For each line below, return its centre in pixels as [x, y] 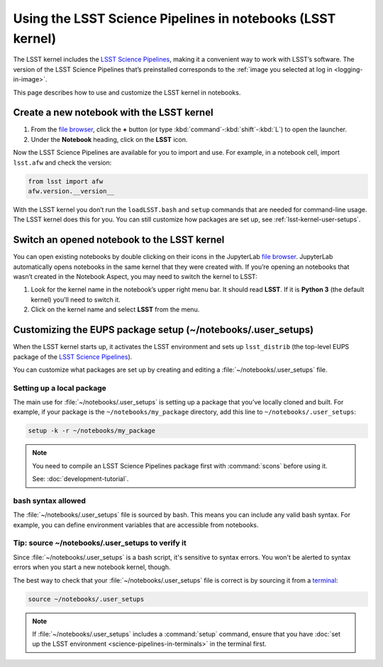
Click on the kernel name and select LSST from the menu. [115, 309]
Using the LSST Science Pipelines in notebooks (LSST [174, 18]
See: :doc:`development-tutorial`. [81, 479]
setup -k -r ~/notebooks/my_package [92, 431]
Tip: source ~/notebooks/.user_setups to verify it [100, 543]
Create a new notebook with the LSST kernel [113, 112]
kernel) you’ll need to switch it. [76, 299]
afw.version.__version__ [71, 191]
